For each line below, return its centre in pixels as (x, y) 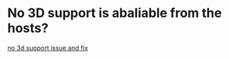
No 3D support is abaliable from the (115, 13)
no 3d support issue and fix (48, 48)
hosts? (28, 28)
